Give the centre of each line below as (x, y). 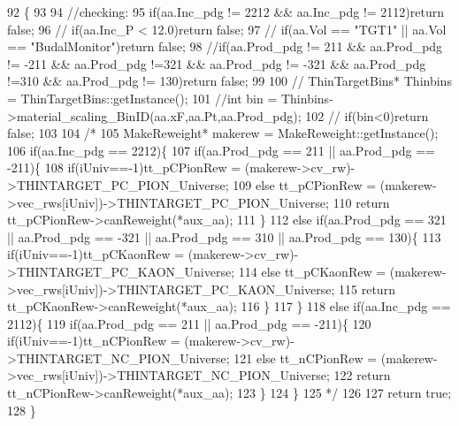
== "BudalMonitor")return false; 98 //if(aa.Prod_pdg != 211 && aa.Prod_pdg (225, 46)
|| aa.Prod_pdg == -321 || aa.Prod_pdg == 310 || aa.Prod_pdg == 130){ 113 (224, 236)
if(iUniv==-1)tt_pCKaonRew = (96, 254)
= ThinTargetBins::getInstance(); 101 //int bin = (142, 98)
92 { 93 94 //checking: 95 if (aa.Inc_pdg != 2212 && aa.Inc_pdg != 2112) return (226, 11)
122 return (362, 375)
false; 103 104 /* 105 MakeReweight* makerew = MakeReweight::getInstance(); (223, 133)
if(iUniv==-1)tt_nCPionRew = (94, 341)
